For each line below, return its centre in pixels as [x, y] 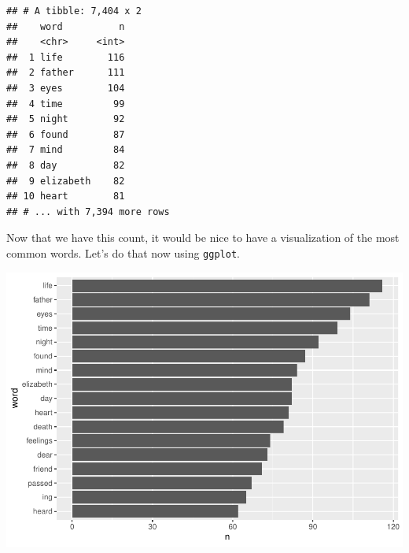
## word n [66, 26]
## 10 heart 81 [66, 197]
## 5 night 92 [66, 119]
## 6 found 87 [66, 134]
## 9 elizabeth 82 [66, 181]
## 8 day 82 [66, 165]
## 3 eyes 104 [66, 88]
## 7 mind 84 [66, 150]
